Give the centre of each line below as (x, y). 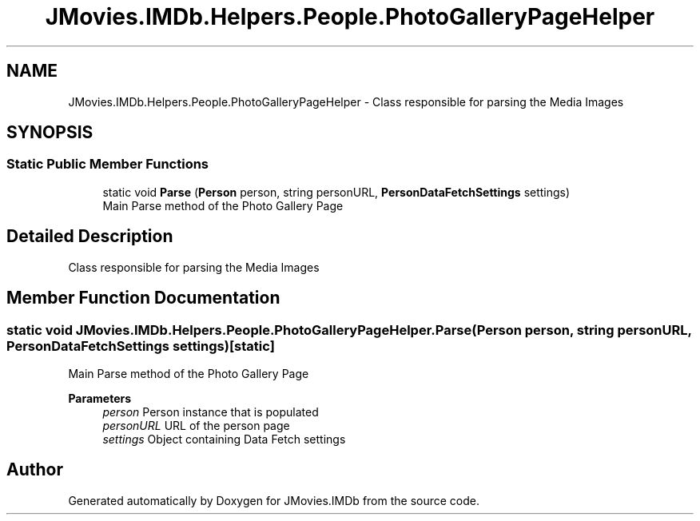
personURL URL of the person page (196, 425)
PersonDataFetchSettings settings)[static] (141, 346)
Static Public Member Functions (108, 164)
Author (35, 470)
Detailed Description (90, 237)
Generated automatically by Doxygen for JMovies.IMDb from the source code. (274, 500)
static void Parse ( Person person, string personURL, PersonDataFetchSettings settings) (336, 192)
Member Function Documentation (143, 298)
